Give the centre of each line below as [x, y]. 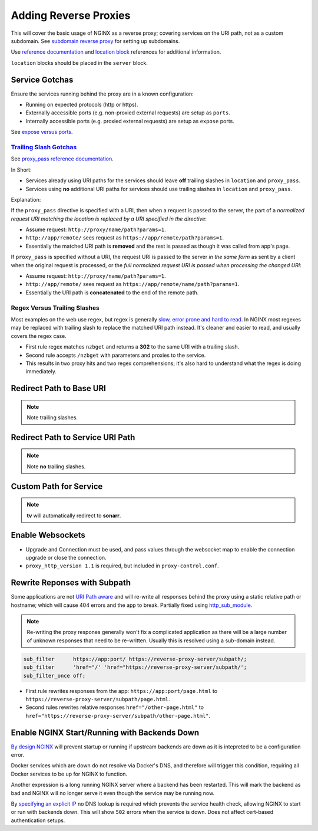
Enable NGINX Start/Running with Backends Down [105, 732]
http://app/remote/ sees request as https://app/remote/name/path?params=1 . [132, 284]
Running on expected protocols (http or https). [82, 105]
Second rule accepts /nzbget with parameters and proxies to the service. [116, 355]
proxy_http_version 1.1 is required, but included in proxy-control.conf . [122, 566]
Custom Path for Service [57, 486]
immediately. [41, 372]
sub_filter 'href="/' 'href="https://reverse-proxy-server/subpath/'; [135, 667]
